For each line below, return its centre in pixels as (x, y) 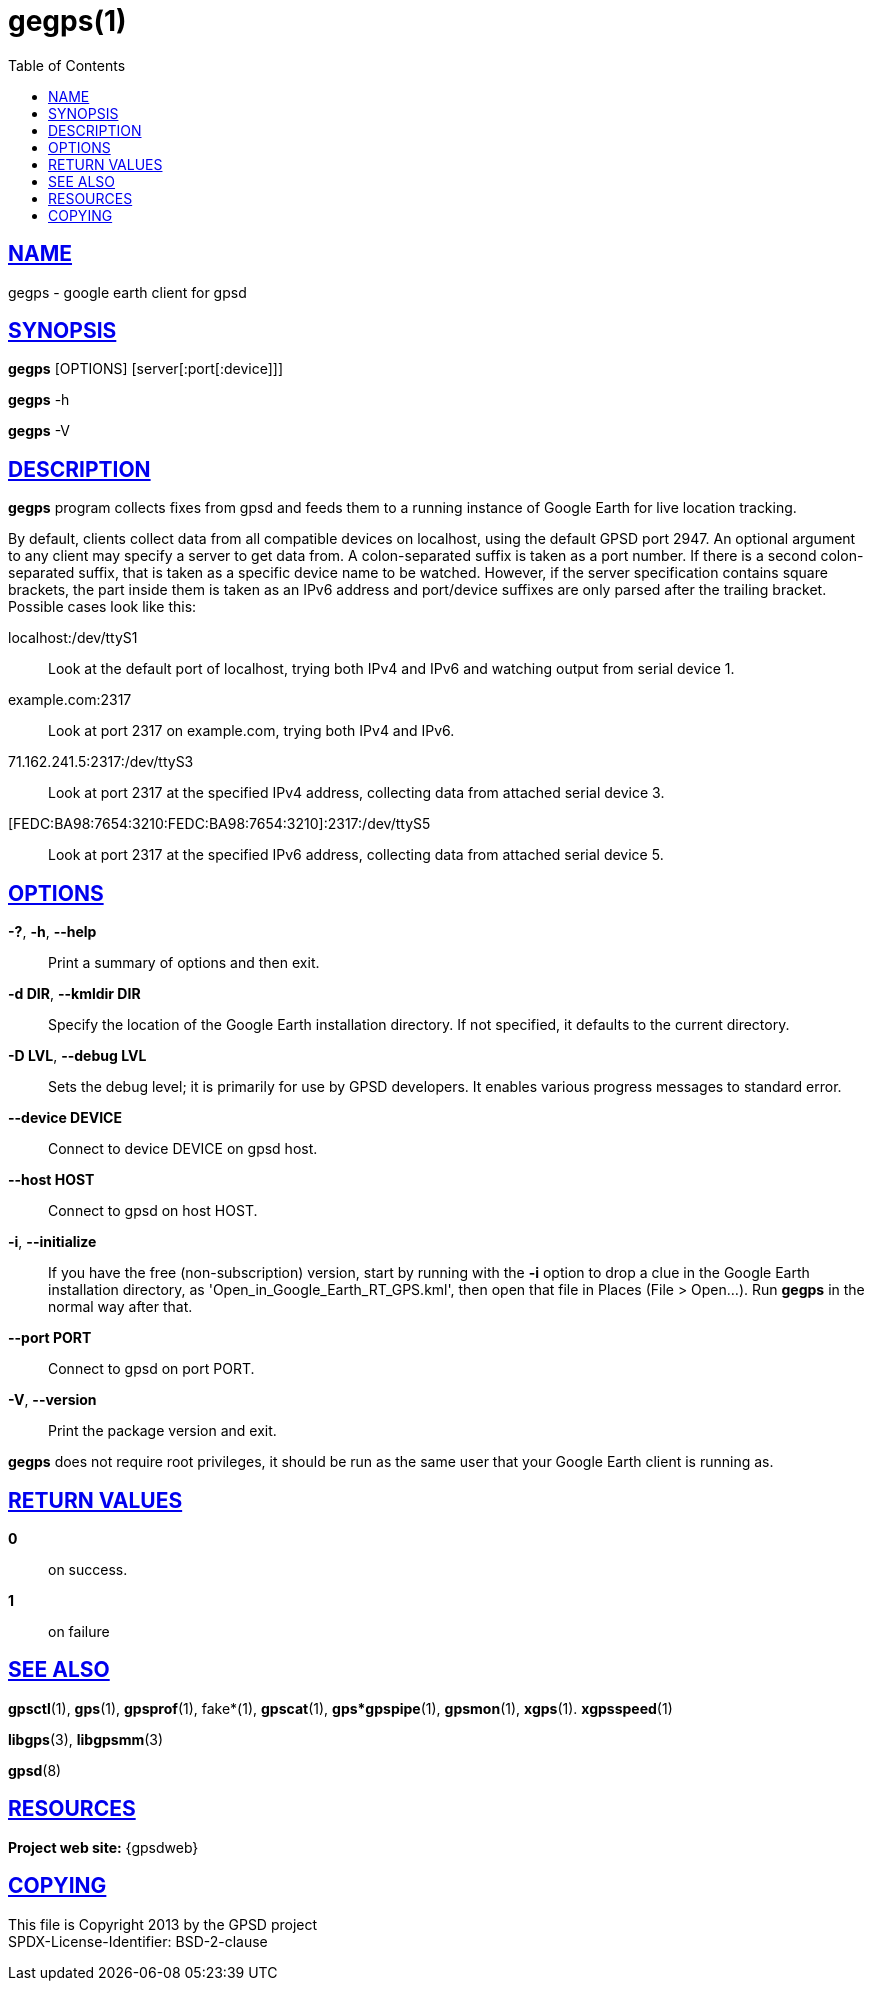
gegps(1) (67, 21)
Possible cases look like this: (102, 607)
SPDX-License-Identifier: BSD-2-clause (138, 1941)
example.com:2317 (70, 700)
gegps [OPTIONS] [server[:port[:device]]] (146, 369)
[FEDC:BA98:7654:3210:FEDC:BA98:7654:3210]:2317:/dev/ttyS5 (219, 824)
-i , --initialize (52, 1242)
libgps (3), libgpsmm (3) (86, 1739)
